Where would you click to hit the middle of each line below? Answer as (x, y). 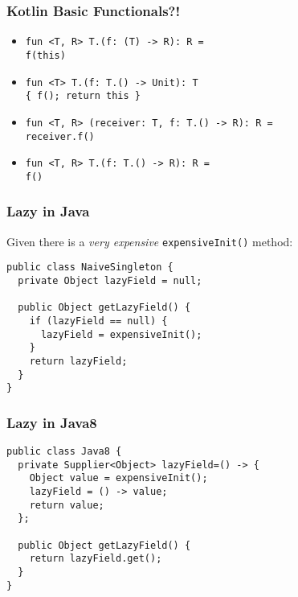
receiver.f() (60, 136)
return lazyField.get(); (96, 559)
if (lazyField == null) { (98, 321)
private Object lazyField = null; (110, 281)
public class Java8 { (64, 452)
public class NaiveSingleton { (90, 268)
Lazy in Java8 (52, 422)
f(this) (45, 55)
